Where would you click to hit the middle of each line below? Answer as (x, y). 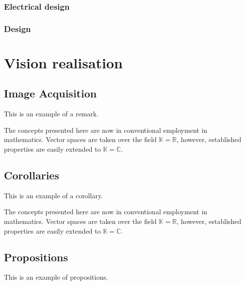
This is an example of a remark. (51, 114)
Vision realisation (63, 62)
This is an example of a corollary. (54, 195)
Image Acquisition (50, 93)
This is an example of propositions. (56, 277)
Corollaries (32, 175)
